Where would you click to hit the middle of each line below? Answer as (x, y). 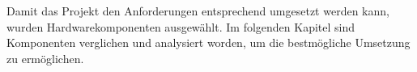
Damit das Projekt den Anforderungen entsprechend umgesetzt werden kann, (198, 11)
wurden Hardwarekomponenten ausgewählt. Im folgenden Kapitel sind (181, 26)
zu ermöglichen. (45, 58)
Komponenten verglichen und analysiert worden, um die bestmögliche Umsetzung (208, 42)
